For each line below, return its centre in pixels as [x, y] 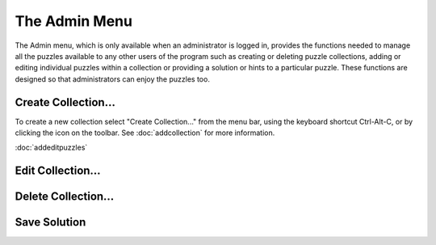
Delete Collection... [65, 197]
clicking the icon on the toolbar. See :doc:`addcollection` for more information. [145, 133]
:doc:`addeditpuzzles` [51, 148]
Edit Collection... [58, 171]
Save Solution [50, 222]
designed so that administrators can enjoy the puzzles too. [112, 79]
